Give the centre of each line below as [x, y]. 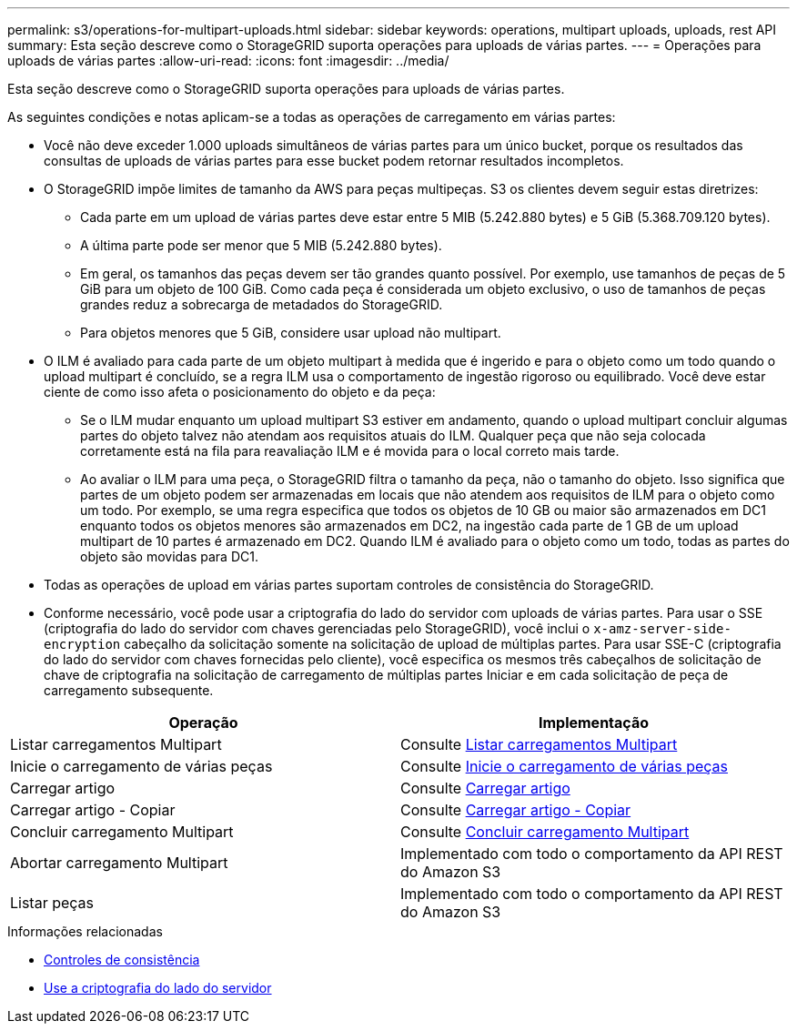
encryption [82, 644]
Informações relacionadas [85, 931]
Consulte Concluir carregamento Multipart [545, 832]
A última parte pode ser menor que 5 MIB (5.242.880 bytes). [261, 245]
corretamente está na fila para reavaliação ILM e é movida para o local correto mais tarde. [350, 451]
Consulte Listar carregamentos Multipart [539, 744]
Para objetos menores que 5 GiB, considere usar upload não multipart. [291, 333]
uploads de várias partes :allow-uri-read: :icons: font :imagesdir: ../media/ [228, 61]
